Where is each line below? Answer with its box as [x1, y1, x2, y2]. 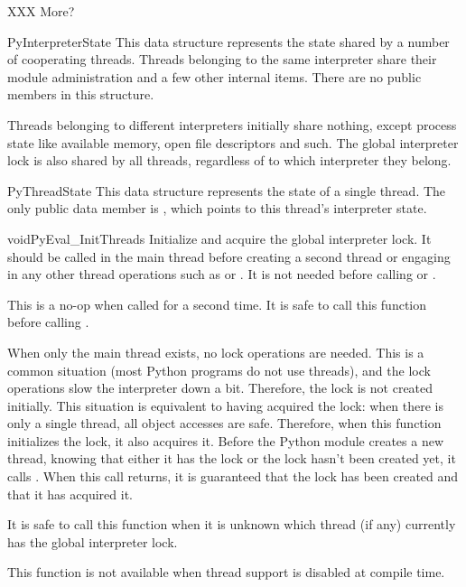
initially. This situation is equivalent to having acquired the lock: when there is [7, 396, 444, 415]
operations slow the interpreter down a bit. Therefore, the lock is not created [7, 378, 433, 397]
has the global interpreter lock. [7, 532, 178, 551]
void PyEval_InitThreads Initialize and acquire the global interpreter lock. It [7, 228, 432, 247]
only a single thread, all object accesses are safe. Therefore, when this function [7, 414, 442, 433]
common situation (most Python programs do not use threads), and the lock [7, 360, 431, 379]
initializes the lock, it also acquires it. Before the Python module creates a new [7, 431, 443, 450]
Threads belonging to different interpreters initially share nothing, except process [7, 115, 457, 134]
